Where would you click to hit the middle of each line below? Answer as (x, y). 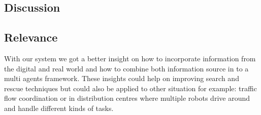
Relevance (31, 37)
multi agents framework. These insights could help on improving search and (122, 78)
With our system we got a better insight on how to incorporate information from (130, 58)
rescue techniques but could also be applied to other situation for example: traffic (130, 88)
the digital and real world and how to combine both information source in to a (126, 68)
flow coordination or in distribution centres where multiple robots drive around (127, 98)
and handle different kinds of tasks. (59, 108)
